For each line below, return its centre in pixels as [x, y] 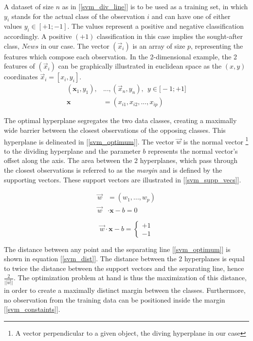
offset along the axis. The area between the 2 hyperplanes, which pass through [121, 160]
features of [19, 66]
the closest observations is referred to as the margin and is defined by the [113, 170]
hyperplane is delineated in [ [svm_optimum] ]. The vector [89, 141]
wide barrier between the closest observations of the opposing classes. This [115, 130]
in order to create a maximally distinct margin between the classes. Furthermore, [125, 290]
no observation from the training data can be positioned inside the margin [115, 299]
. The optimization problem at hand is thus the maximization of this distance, [130, 278]
